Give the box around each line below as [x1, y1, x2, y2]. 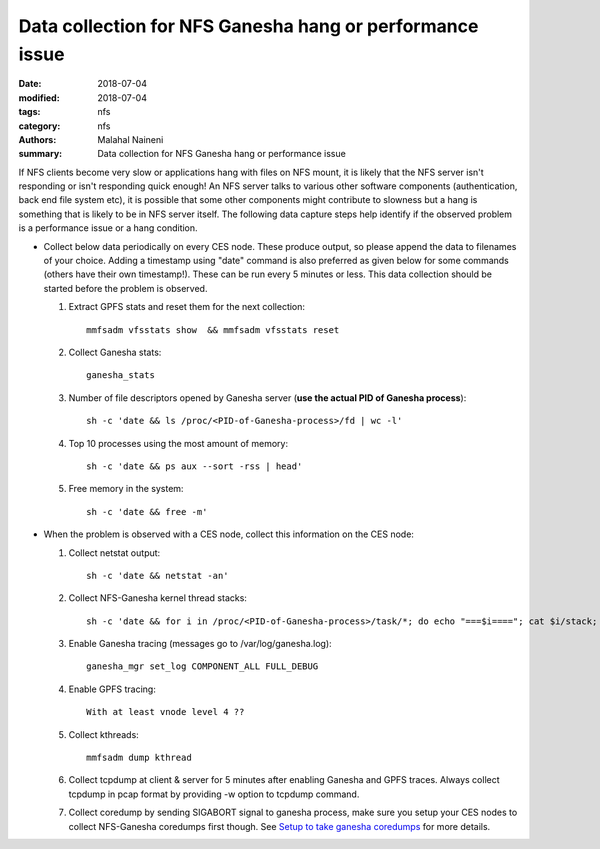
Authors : [18, 133, 57, 145]
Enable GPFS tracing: [68, 683, 157, 695]
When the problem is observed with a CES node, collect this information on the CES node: [43, 528, 415, 540]
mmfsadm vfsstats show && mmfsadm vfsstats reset [86, 324, 340, 335]
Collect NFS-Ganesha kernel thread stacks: [68, 592, 247, 604]
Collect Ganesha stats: [68, 346, 162, 358]
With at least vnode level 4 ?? [86, 706, 245, 718]
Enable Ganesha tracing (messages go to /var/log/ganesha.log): [68, 638, 332, 650]
